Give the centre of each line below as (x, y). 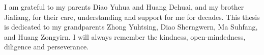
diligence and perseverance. (47, 47)
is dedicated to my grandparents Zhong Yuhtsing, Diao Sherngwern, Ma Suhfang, (131, 27)
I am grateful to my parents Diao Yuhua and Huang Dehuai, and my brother (124, 7)
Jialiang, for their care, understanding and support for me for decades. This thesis (132, 17)
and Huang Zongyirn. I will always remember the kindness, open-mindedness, (125, 36)
